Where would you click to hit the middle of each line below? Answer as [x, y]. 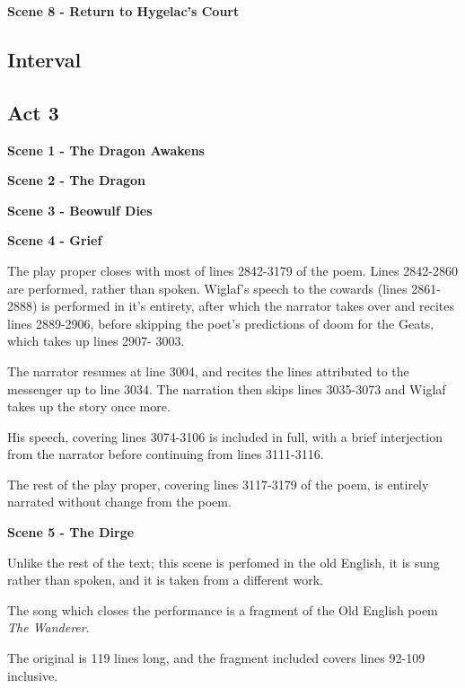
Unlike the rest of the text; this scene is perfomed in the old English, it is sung [224, 562]
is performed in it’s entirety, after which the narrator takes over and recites [248, 306]
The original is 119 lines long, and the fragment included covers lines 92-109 [216, 658]
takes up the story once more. [89, 406]
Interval [44, 59]
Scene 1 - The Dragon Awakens [106, 150]
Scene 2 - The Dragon [77, 180]
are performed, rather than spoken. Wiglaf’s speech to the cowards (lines [207, 288]
